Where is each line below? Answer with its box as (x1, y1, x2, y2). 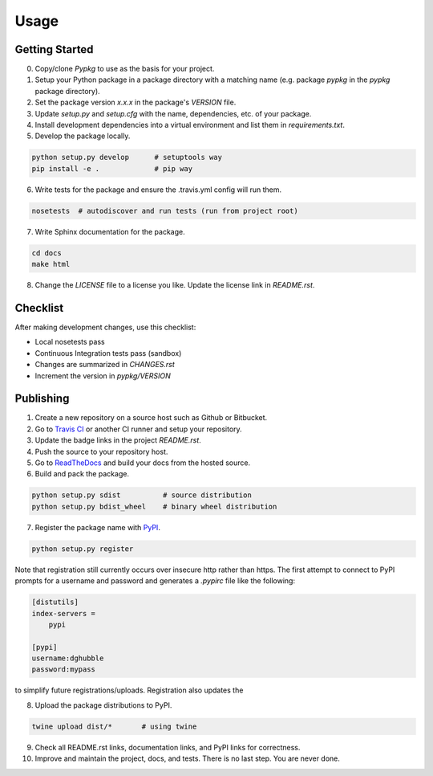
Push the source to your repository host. (34, 447, 168, 456)
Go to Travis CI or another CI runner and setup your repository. (34, 424, 242, 434)
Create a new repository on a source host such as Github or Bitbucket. (34, 413, 268, 423)
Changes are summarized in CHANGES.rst (34, 360, 176, 370)
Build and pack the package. (34, 469, 130, 479)
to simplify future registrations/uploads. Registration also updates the (14, 685, 244, 695)
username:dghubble (31, 654, 104, 663)
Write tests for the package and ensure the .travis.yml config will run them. (34, 185, 282, 194)
